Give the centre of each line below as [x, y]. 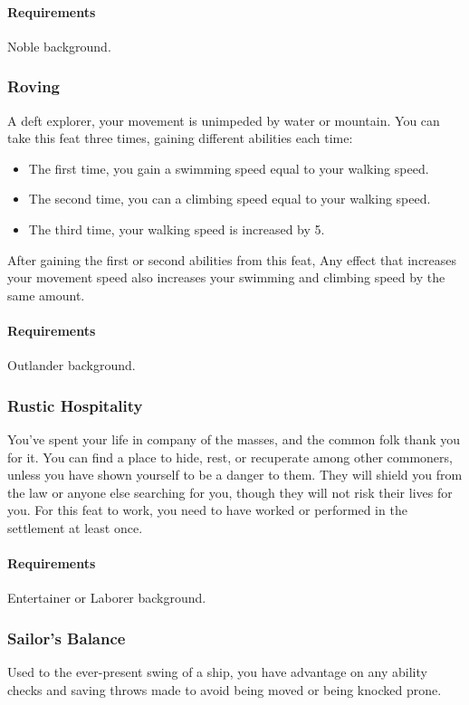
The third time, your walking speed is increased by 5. [177, 229]
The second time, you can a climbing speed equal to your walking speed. [230, 199]
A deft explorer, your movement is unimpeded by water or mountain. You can [224, 120]
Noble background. [59, 46]
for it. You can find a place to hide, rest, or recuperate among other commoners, [230, 457]
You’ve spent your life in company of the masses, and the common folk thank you [234, 438]
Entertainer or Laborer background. [107, 598]
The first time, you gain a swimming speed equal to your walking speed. [229, 168]
